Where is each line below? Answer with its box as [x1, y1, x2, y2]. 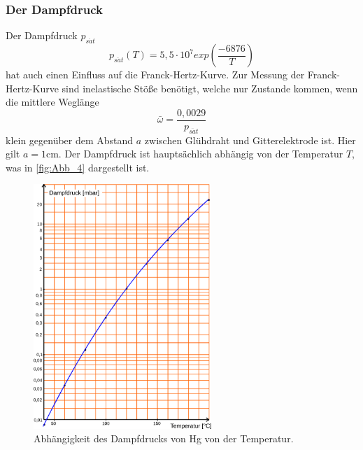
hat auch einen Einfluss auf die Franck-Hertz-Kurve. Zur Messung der [6, 67, 305, 82]
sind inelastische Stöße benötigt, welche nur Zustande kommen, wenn [62, 80, 358, 95]
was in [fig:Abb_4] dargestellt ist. [6, 160, 150, 174]
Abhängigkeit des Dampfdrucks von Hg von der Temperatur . [34, 431, 294, 446]
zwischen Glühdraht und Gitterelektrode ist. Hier [144, 132, 356, 147]
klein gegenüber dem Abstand [6, 132, 134, 147]
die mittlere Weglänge [6, 94, 99, 109]
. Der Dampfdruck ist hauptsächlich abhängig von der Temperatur [58, 146, 343, 161]
